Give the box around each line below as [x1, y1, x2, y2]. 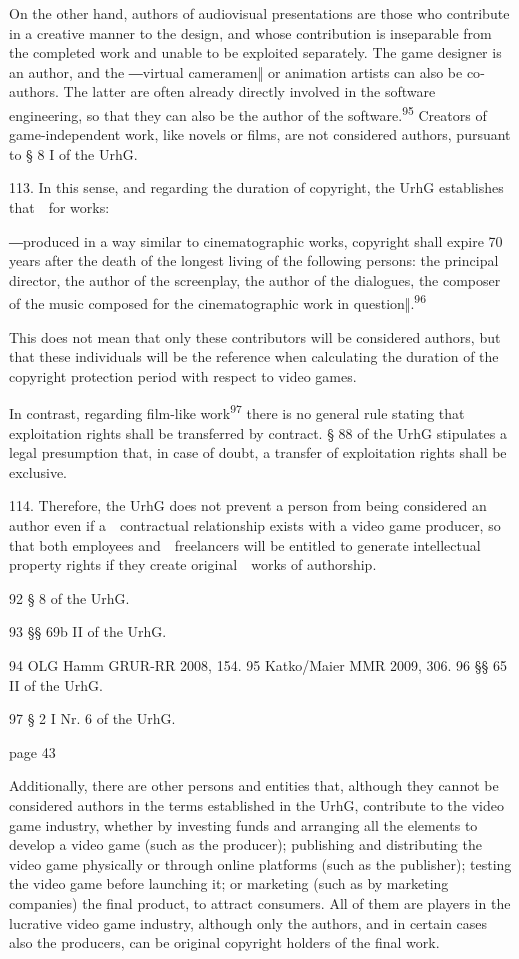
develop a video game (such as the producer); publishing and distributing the [9, 834, 482, 855]
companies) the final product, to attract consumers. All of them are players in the [9, 892, 511, 913]
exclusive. [9, 461, 68, 482]
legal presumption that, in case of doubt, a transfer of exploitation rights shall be [9, 442, 507, 463]
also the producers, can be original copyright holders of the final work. [9, 932, 440, 953]
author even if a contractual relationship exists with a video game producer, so [9, 515, 501, 536]
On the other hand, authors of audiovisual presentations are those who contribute [9, 3, 510, 23]
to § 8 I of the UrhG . [9, 143, 138, 164]
